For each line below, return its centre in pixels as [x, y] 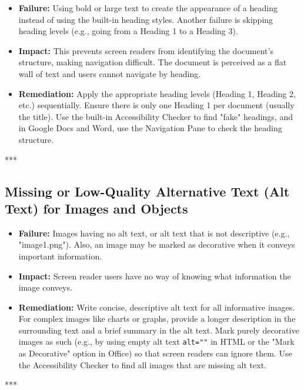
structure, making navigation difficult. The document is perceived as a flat [153, 62]
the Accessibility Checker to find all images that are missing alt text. [142, 364]
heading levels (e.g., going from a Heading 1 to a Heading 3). [128, 31]
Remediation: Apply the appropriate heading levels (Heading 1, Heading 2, [157, 93]
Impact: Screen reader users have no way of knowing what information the [155, 276]
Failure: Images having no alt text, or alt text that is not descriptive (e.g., [154, 233]
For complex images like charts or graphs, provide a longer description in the [157, 319]
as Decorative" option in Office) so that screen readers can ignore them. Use [155, 353]
